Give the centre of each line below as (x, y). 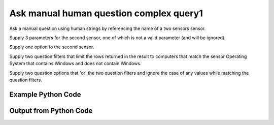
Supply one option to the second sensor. (52, 47)
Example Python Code (45, 94)
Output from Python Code (51, 111)
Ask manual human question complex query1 (106, 13)
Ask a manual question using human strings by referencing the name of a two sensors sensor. (108, 28)
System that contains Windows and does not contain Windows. (75, 64)
